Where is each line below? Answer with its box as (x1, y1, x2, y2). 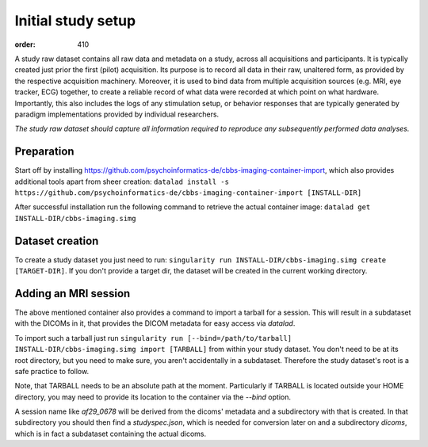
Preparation (14, 145, 75, 159)
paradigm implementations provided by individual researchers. (14, 109, 220, 119)
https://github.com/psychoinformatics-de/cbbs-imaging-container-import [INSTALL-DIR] (14, 188, 362, 197)
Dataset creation (14, 234, 99, 247)
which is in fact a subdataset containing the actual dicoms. (14, 429, 206, 438)
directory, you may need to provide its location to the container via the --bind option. (14, 392, 291, 402)
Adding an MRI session (14, 286, 131, 300)
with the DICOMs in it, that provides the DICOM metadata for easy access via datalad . (14, 319, 296, 328)
